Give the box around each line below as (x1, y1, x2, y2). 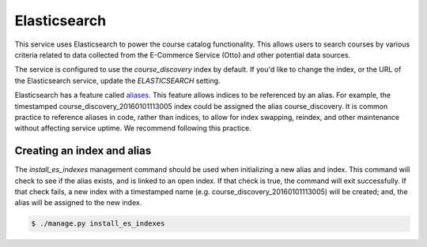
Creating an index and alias (14, 144, 152, 158)
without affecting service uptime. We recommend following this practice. (14, 123, 252, 133)
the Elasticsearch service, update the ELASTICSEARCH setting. (14, 76, 221, 85)
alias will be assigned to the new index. (14, 198, 142, 208)
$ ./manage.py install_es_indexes (31, 219, 165, 228)
